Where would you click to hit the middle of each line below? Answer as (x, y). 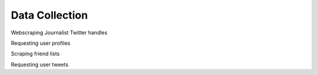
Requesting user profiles (41, 43)
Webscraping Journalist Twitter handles (59, 33)
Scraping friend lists (35, 54)
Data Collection (49, 15)
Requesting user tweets (40, 65)
